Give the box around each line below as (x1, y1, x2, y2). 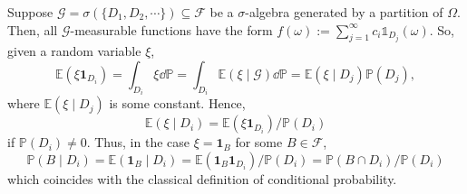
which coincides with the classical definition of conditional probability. (7, 170, 397, 189)
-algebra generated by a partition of (245, 3, 443, 21)
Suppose (7, 3, 54, 21)
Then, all (7, 20, 58, 39)
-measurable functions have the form (70, 20, 273, 39)
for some (235, 133, 283, 152)
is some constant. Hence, (109, 94, 246, 113)
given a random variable (7, 42, 141, 60)
